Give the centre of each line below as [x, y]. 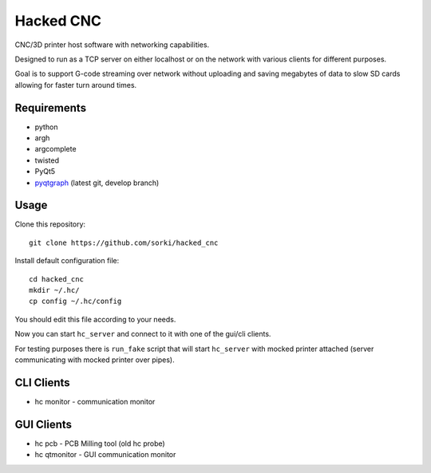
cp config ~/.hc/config [75, 302]
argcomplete [55, 149]
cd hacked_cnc [56, 279]
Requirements [51, 108]
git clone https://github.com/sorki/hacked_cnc [124, 242]
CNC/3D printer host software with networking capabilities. [112, 45]
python [46, 127]
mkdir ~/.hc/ [54, 290]
